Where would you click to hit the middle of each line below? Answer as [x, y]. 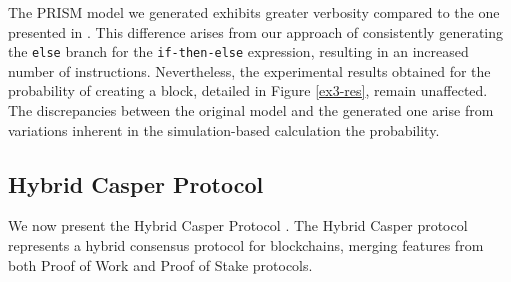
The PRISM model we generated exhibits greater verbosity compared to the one [254, 12]
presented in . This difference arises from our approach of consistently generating [256, 31]
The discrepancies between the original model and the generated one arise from [251, 110]
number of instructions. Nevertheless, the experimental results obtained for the [249, 70]
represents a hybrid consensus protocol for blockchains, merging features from [246, 245]
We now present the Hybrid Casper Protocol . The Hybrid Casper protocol [238, 225]
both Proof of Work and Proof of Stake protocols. [160, 264]
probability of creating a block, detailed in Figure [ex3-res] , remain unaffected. [248, 90]
